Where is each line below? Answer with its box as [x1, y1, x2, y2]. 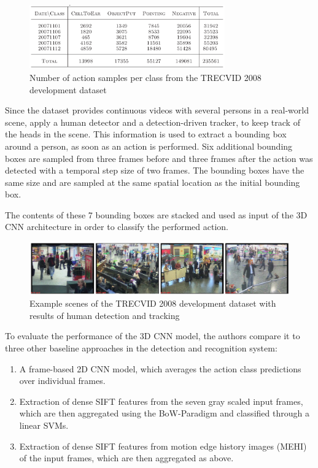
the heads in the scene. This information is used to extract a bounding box [5, 128, 287, 140]
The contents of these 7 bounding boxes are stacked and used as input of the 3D [5, 208, 308, 221]
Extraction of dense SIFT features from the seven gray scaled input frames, [19, 394, 303, 407]
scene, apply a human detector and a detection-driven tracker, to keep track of [5, 115, 300, 128]
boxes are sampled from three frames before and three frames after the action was [5, 152, 313, 164]
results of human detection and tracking [29, 309, 180, 321]
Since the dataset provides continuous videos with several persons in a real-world [5, 104, 309, 117]
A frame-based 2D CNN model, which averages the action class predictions [19, 362, 301, 375]
